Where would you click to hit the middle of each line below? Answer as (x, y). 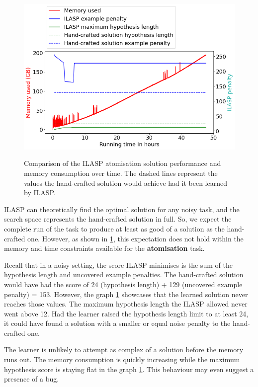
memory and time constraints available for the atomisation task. (104, 248)
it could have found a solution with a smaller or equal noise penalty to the (117, 323)
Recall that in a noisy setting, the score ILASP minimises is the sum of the (118, 265)
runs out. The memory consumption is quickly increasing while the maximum (122, 359)
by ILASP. (40, 193)
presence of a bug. (32, 379)
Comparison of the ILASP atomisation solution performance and (123, 163)
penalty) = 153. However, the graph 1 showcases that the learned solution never (126, 294)
